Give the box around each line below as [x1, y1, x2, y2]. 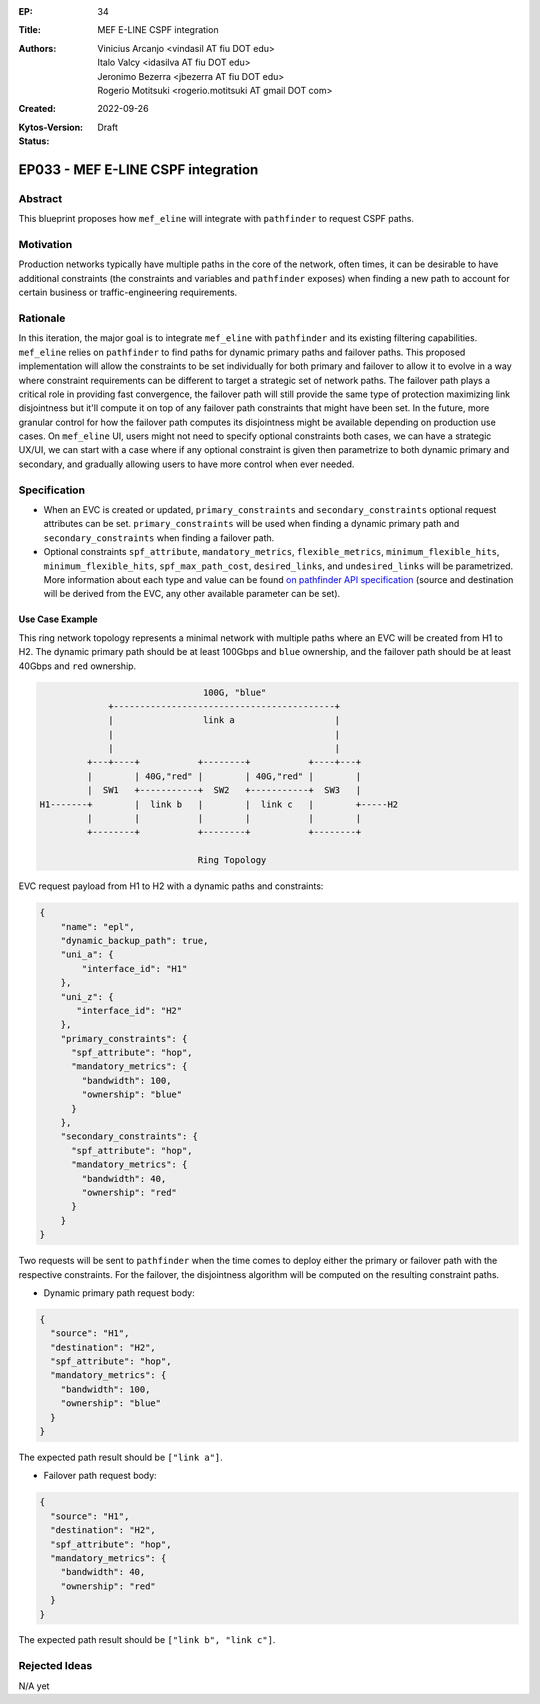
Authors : [18, 42, 57, 54]
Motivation [18, 238, 73, 252]
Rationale [18, 311, 66, 325]
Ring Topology [197, 855, 267, 866]
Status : [18, 135, 50, 147]
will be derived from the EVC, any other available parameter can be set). [43, 588, 341, 600]
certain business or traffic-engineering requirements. [18, 286, 238, 299]
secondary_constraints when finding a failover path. [43, 531, 275, 544]
